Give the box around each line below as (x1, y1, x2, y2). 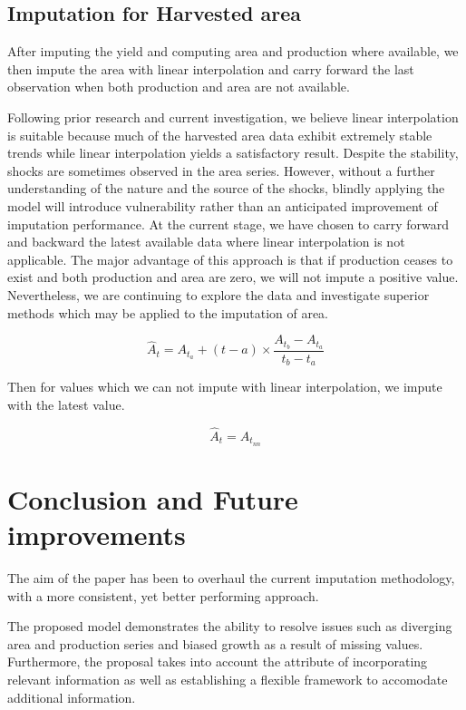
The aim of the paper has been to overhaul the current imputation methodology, (7, 569, 455, 588)
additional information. (7, 687, 136, 706)
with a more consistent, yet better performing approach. (7, 586, 319, 605)
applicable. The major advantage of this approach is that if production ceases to (7, 249, 453, 268)
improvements (7, 516, 186, 553)
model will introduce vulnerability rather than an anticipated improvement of (7, 196, 438, 215)
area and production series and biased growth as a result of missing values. (7, 634, 423, 653)
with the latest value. (7, 395, 125, 414)
